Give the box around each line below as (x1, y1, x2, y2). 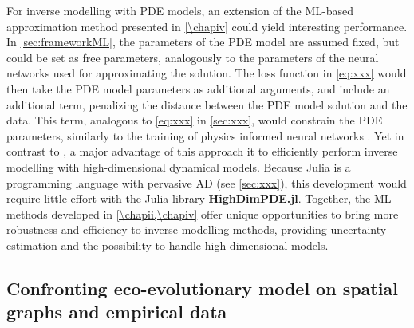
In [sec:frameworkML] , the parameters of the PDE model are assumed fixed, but (6, 34, 400, 50)
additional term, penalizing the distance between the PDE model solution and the (6, 96, 408, 113)
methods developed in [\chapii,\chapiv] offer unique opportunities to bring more (6, 205, 399, 222)
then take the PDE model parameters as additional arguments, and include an (6, 80, 390, 97)
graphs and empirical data (6, 299, 227, 324)
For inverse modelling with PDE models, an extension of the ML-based (6, 2, 353, 18)
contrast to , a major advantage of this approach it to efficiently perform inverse (6, 143, 398, 160)
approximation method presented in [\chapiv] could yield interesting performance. (6, 18, 408, 34)
